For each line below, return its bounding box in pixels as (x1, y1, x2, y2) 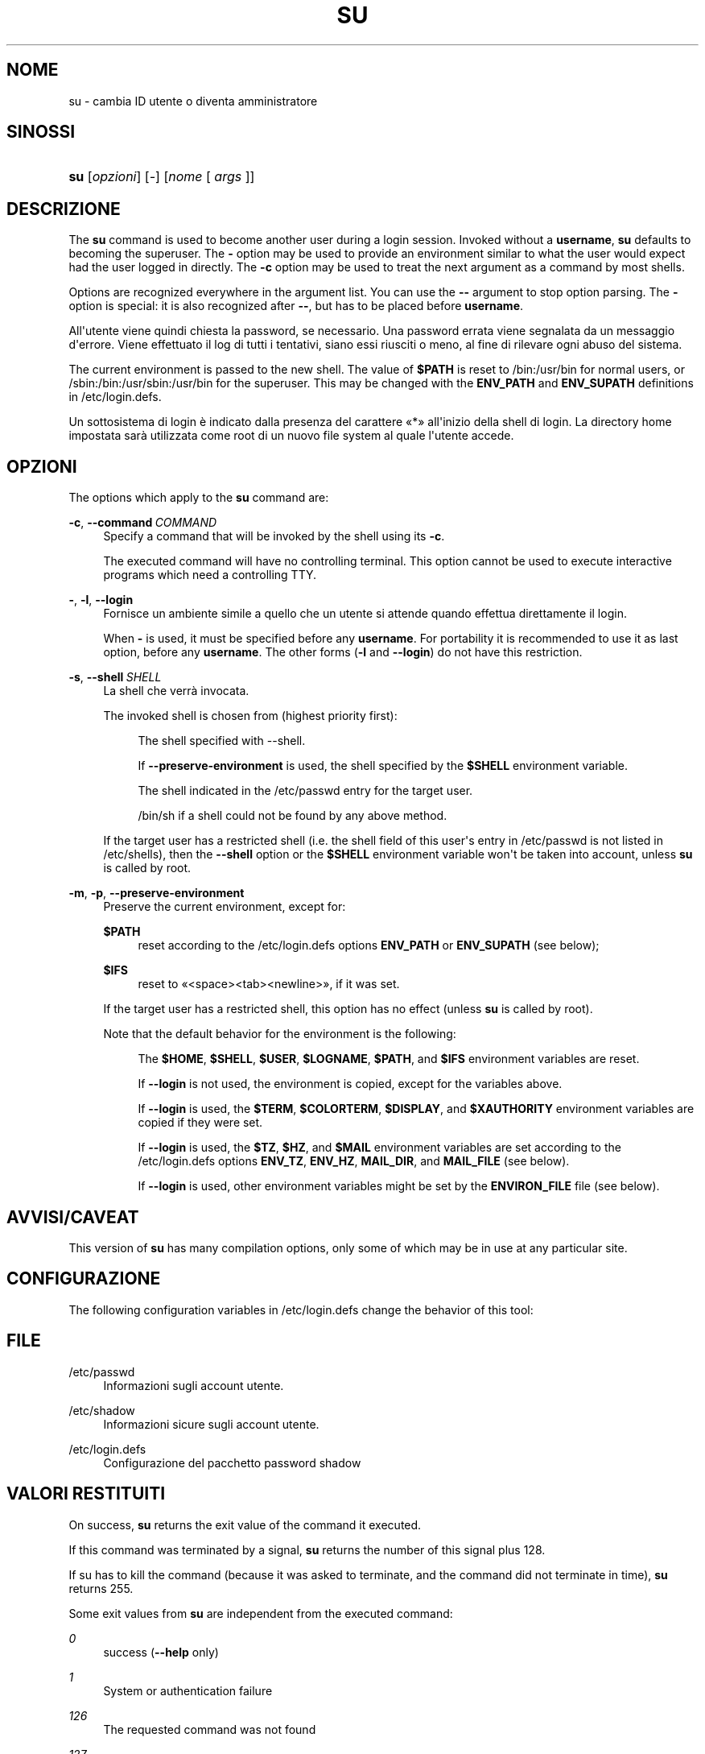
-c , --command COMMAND (68, 515, 217, 530)
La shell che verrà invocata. (103, 684, 249, 698)
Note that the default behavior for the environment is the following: (103, 1027, 456, 1041)
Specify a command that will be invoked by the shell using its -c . (103, 529, 445, 544)
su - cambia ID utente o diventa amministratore (68, 93, 318, 108)
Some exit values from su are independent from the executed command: (68, 1606, 453, 1620)
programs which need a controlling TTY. (103, 568, 317, 582)
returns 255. (68, 1581, 134, 1595)
